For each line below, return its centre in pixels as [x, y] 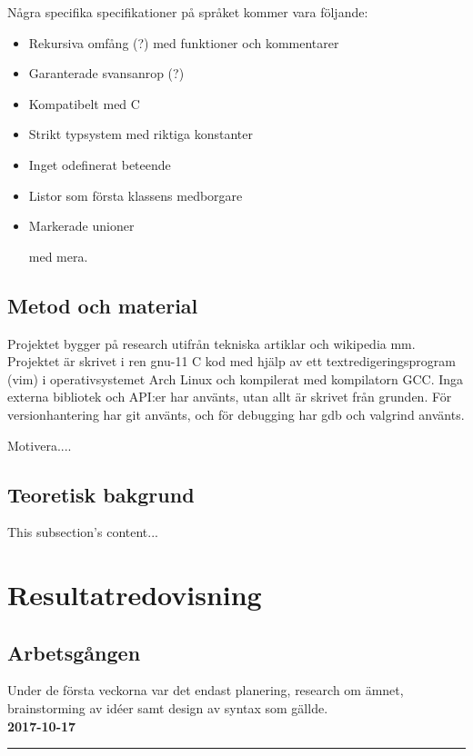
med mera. [58, 256]
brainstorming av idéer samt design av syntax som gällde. [168, 708]
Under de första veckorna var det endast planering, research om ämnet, [206, 690]
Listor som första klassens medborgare [136, 195]
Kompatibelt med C [84, 103]
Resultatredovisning [135, 595]
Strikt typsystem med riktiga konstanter [141, 134]
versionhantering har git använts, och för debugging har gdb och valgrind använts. [236, 414]
